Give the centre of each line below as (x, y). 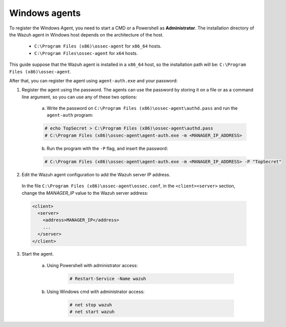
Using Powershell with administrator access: (92, 265)
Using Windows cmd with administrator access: (96, 292)
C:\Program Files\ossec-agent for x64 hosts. (86, 53)
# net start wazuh (92, 312)
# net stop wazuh (91, 305)
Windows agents (45, 13)
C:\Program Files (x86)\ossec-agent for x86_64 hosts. (98, 46)
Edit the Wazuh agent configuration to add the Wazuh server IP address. (96, 174)
